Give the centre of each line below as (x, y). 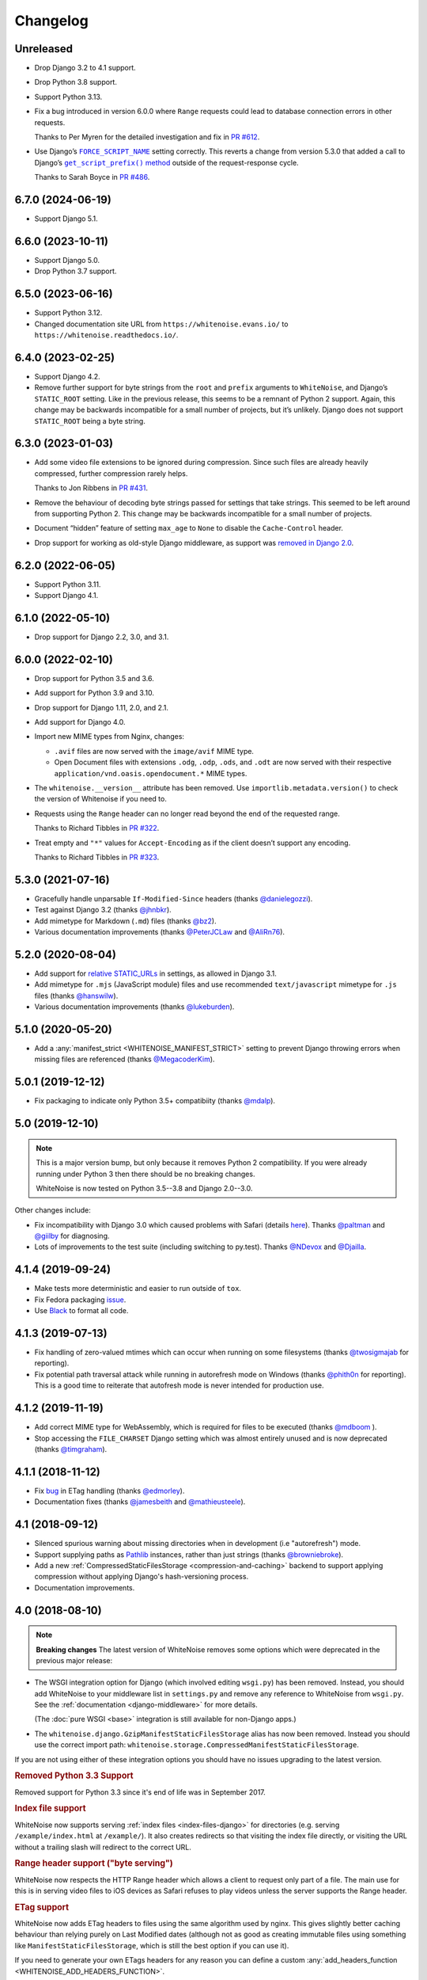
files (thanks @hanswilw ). (76, 996)
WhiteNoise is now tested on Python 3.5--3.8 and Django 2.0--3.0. (144, 1188)
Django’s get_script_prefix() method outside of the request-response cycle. (167, 162)
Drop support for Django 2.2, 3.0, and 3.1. (102, 637)
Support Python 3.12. (68, 313)
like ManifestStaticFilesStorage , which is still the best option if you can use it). (152, 1945)
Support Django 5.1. (66, 219)
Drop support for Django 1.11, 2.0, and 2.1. (102, 707)
